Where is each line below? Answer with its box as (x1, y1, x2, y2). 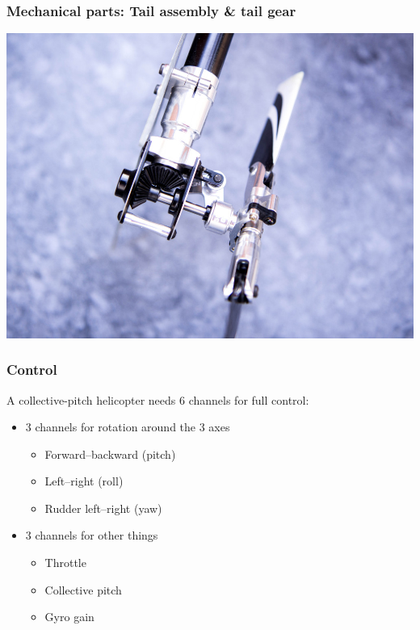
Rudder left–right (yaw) (44, 499, 162, 516)
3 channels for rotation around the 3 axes (25, 418, 230, 435)
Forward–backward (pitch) (44, 445, 176, 462)
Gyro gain (44, 608, 94, 625)
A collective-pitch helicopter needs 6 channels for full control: (6, 391, 309, 408)
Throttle (44, 554, 86, 571)
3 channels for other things (25, 527, 158, 544)
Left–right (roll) (44, 472, 124, 489)
